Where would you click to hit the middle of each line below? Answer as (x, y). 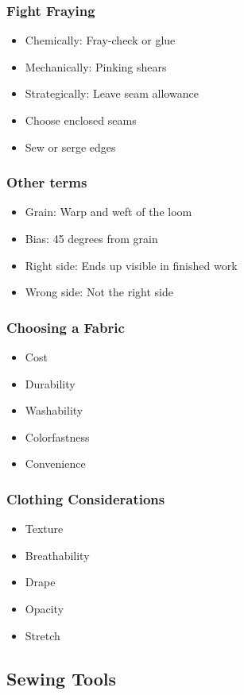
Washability (54, 410)
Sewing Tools (62, 678)
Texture (44, 529)
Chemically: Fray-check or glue (100, 40)
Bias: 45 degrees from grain (91, 238)
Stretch (43, 635)
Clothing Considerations (86, 498)
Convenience (55, 463)
